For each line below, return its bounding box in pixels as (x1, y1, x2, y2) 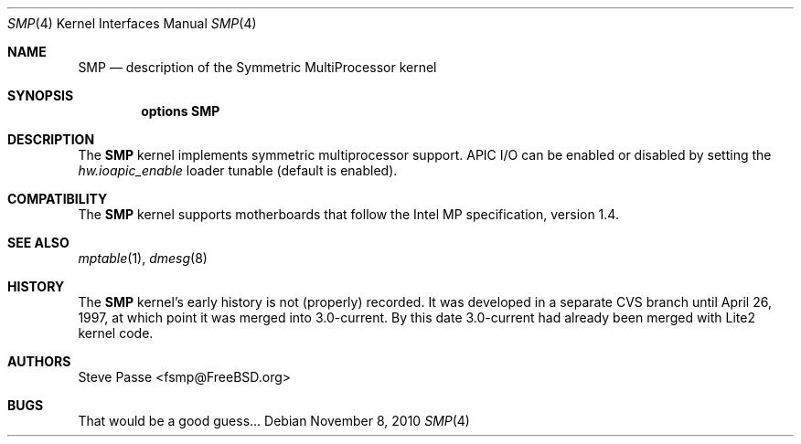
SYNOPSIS (7, 88, 74, 103)
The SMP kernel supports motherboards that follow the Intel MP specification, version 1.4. (78, 206, 619, 222)
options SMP (141, 103, 220, 119)
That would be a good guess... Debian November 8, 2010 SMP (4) (78, 413, 470, 428)
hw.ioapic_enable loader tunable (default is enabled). (78, 163, 398, 178)
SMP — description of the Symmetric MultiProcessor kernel (78, 59, 437, 75)
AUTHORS (7, 354, 71, 369)
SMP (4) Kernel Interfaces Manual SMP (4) (7, 16, 257, 31)
